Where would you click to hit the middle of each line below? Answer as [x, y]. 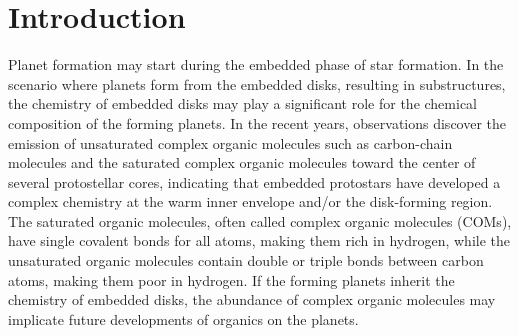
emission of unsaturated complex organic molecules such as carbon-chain [230, 142]
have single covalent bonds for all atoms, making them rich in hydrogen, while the [259, 240]
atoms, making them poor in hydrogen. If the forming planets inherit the [231, 279]
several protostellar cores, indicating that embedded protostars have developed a [254, 181]
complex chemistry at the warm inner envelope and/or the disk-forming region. [250, 201]
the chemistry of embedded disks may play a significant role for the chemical [242, 103]
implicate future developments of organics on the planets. [183, 318]
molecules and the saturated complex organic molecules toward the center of [242, 162]
